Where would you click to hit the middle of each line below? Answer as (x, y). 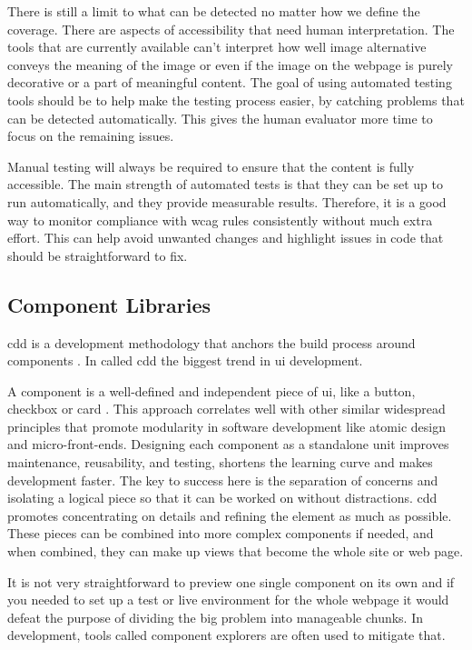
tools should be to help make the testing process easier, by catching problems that (236, 100)
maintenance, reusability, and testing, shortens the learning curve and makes (220, 462)
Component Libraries (109, 304)
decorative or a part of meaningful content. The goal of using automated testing (230, 82)
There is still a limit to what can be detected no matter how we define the (214, 11)
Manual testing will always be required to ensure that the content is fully (211, 166)
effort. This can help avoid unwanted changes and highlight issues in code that (226, 238)
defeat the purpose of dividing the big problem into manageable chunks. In (215, 617)
